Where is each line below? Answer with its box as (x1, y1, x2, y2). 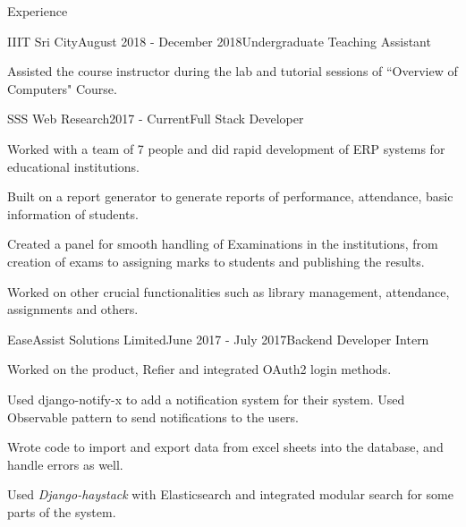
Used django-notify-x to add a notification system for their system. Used (7, 389, 405, 408)
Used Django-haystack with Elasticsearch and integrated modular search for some (7, 485, 453, 504)
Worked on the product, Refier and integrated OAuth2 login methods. (7, 360, 392, 378)
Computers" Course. (7, 79, 117, 98)
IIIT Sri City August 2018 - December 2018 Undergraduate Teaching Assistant (7, 31, 431, 50)
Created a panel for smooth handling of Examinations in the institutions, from (7, 234, 438, 253)
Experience (7, 2, 68, 20)
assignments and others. (7, 300, 139, 319)
